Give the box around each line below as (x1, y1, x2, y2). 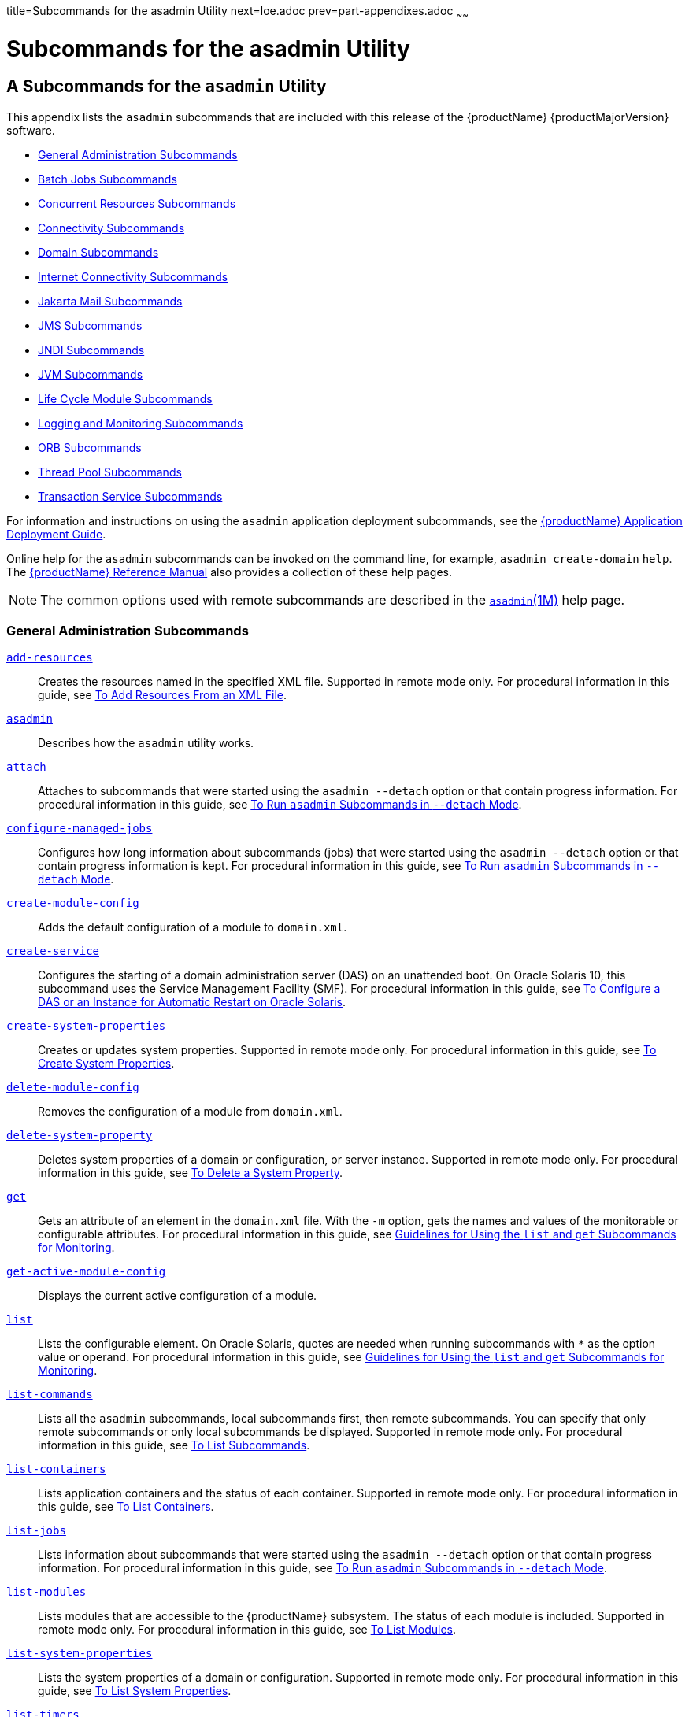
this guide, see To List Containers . (38, 1500, 214, 1514)
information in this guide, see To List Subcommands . (38, 1438, 310, 1452)
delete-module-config (6, 1081, 139, 1094)
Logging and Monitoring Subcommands (38, 416, 243, 430)
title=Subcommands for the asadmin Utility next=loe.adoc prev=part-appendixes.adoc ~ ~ (6, 4, 469, 20)
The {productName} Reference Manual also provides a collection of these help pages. (6, 564, 452, 579)
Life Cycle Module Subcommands (38, 391, 213, 405)
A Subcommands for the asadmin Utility (6, 76, 327, 97)
